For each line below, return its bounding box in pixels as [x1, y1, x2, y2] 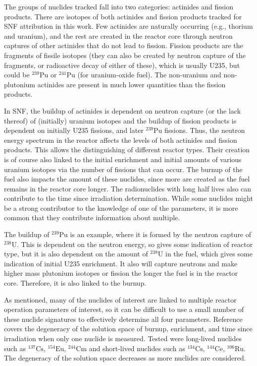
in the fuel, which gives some [165, 248, 253, 259]
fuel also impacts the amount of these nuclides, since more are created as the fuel [4, 174, 250, 184]
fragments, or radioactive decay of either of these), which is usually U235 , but [4, 60, 240, 70]
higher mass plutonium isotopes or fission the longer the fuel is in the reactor [4, 268, 238, 278]
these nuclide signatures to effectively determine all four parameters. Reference [4, 313, 243, 324]
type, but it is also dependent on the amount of [4, 248, 148, 259]
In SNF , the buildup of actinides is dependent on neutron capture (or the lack [4, 105, 241, 116]
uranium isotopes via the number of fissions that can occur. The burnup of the [4, 164, 243, 174]
